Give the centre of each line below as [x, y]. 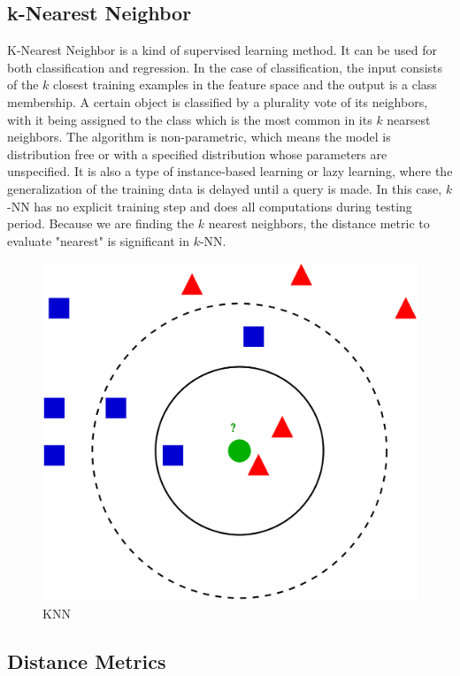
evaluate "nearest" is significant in [98, 240]
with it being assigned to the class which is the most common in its [190, 119]
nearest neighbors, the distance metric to [319, 223]
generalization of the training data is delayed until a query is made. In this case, [225, 188]
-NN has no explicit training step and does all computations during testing [210, 206]
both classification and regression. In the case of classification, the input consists [225, 67]
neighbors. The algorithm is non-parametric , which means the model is [199, 137]
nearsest [409, 119]
